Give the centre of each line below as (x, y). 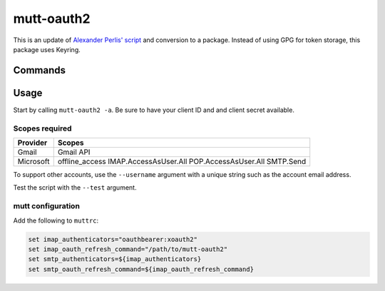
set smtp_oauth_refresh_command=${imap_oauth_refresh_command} (141, 269)
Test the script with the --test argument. (75, 188)
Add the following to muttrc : (56, 220)
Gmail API (74, 152)
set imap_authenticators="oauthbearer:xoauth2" (113, 239)
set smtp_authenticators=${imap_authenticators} (115, 259)
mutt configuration (46, 206)
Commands (40, 70)
